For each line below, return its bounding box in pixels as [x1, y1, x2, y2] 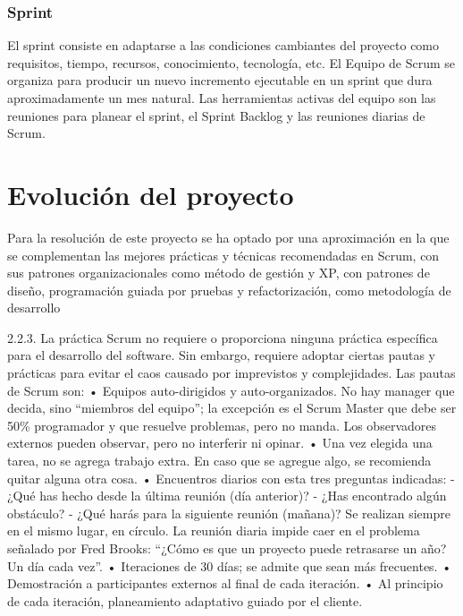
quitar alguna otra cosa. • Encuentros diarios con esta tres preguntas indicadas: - [7, 468, 455, 487]
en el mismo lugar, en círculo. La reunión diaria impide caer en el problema [7, 521, 420, 540]
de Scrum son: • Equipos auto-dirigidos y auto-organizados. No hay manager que [7, 381, 455, 399]
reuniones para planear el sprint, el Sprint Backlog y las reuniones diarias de [7, 106, 425, 124]
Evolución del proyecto [7, 175, 294, 212]
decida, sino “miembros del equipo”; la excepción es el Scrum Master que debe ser [7, 398, 457, 417]
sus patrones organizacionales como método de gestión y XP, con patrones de [7, 263, 430, 282]
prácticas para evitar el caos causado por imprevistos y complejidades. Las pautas [7, 364, 456, 382]
